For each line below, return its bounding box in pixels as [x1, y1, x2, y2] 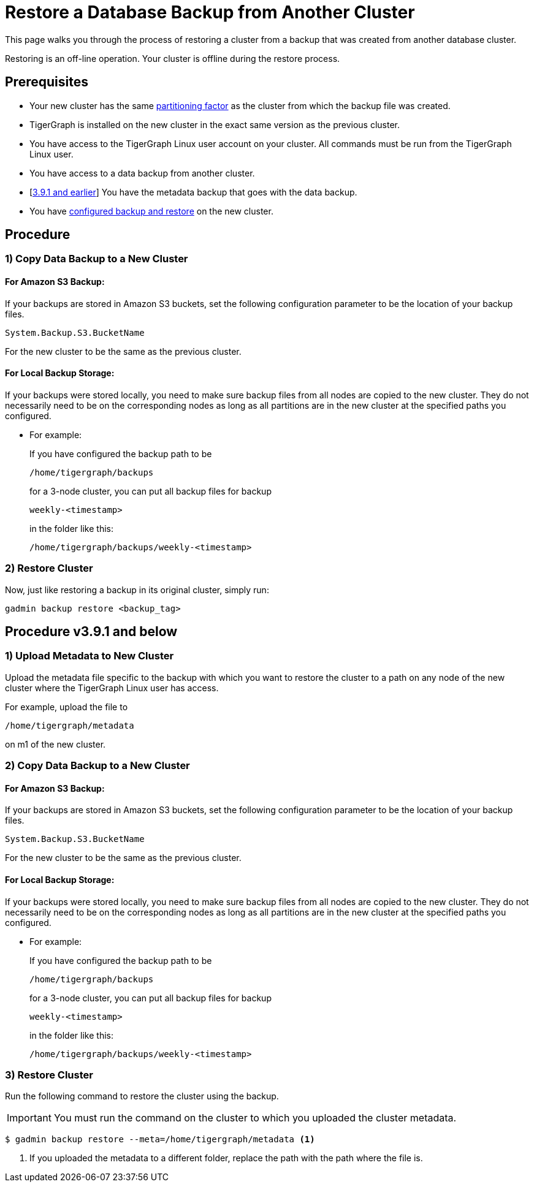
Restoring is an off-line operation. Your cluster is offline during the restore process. [5, 53, 340, 64]
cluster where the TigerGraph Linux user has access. [5, 682, 219, 693]
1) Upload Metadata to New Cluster [5, 650, 174, 662]
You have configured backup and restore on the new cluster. [29, 205, 273, 216]
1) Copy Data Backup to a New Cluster [5, 252, 188, 265]
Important [7, 1112, 51, 1124]
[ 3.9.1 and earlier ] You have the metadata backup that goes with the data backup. [29, 186, 357, 197]
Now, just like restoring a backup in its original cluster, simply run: [5, 584, 269, 595]
